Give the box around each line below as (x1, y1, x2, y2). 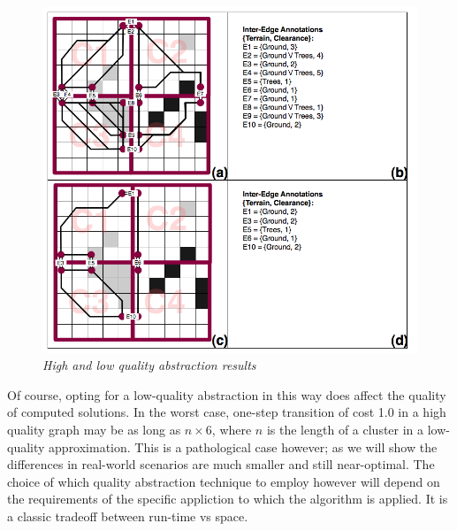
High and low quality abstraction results (42, 356, 256, 374)
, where (211, 420, 252, 438)
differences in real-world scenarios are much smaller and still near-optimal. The (7, 455, 435, 473)
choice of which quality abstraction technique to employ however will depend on (7, 472, 440, 490)
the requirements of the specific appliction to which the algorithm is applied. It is (7, 489, 448, 508)
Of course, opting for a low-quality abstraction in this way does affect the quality (7, 385, 446, 404)
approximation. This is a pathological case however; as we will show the (49, 437, 438, 456)
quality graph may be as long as (7, 420, 181, 438)
